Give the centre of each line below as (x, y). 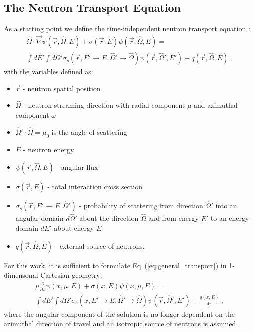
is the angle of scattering (89, 131)
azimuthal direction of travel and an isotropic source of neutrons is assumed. (121, 324)
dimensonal (21, 275)
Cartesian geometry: (71, 275)
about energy (74, 228)
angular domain (40, 218)
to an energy (230, 218)
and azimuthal (216, 105)
